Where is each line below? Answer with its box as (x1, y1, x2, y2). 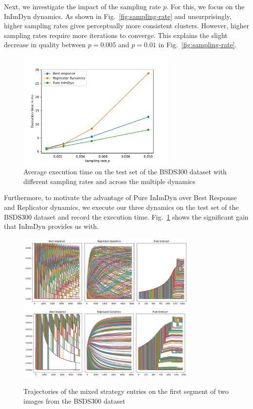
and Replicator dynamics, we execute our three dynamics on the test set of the (4, 202, 239, 212)
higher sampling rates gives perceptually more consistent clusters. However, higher (4, 20, 249, 31)
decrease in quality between (4, 39, 86, 50)
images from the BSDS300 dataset (23, 395, 126, 406)
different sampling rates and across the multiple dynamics (23, 176, 196, 186)
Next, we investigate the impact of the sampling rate (4, 1, 161, 11)
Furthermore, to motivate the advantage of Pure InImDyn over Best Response (4, 192, 237, 203)
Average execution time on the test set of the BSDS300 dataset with (23, 167, 227, 177)
